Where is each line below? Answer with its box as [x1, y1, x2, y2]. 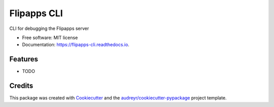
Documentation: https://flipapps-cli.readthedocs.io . [22, 42, 129, 48]
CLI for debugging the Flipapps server [9, 25, 89, 31]
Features [9, 55, 38, 63]
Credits [9, 82, 33, 90]
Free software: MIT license [22, 34, 78, 41]
